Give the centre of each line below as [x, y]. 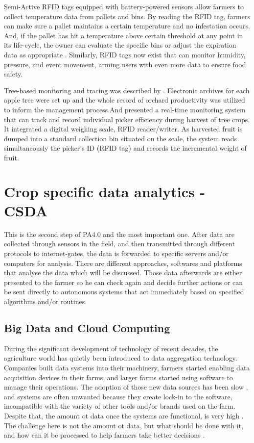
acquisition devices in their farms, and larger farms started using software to [118, 377]
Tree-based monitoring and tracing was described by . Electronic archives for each [127, 90]
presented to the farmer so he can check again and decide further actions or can [124, 282]
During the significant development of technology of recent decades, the [111, 348]
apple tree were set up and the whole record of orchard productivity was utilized [125, 100]
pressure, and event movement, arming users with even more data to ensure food [125, 64]
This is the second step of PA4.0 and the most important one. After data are [119, 234]
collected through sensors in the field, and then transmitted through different [119, 244]
